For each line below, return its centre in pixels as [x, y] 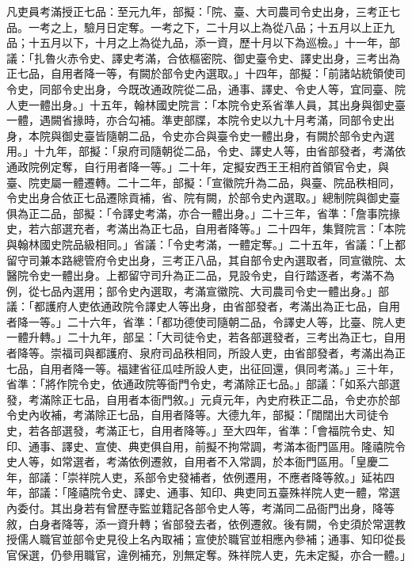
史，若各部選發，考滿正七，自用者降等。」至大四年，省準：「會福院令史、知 [200, 431]
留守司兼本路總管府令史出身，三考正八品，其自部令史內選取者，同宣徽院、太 [206, 259]
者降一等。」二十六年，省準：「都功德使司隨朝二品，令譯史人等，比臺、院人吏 [206, 321]
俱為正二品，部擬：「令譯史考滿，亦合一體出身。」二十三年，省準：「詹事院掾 [203, 213]
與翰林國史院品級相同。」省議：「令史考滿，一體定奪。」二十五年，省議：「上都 [206, 244]
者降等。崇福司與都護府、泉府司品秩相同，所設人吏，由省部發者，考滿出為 [200, 353]
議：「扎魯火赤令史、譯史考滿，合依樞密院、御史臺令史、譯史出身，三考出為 [203, 57]
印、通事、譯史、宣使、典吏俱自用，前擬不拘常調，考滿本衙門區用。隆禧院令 [206, 446]
